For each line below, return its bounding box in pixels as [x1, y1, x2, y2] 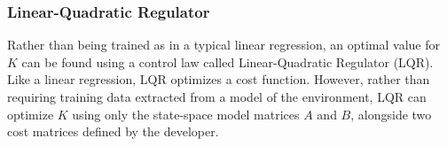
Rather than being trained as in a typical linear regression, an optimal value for [7, 35, 440, 54]
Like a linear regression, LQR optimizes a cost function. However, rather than [7, 70, 430, 88]
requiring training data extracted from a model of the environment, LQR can [7, 88, 427, 105]
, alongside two [350, 104, 432, 123]
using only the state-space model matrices [72, 104, 300, 123]
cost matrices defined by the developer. [7, 122, 219, 141]
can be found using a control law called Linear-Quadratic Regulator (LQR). [21, 52, 434, 71]
